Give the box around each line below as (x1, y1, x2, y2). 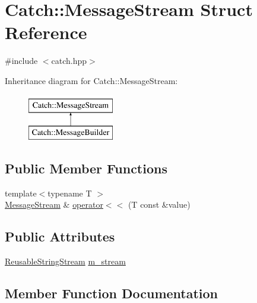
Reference (5, 20, 87, 44)
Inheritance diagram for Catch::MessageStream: (5, 74, 178, 86)
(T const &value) (128, 198, 191, 211)
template (5, 186, 37, 199)
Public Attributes (5, 227, 115, 246)
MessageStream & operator (5, 198, 103, 211)
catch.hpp (51, 54, 87, 67)
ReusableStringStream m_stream (5, 255, 126, 267)
